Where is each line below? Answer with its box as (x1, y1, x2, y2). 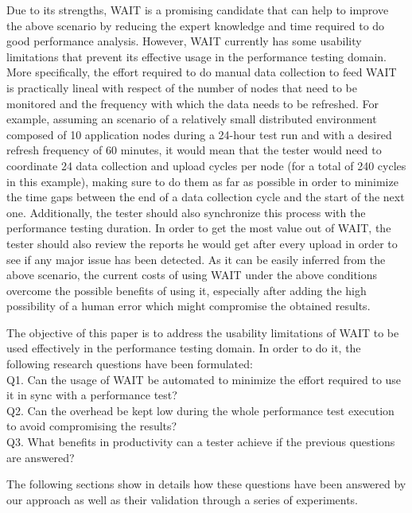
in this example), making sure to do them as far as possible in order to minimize (6, 173, 398, 189)
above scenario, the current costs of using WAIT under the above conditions (6, 266, 378, 283)
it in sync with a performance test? (6, 387, 177, 403)
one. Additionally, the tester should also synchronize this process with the (6, 204, 366, 220)
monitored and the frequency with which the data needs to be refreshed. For (6, 95, 379, 111)
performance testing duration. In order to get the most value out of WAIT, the (6, 220, 391, 236)
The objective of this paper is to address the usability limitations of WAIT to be (6, 324, 399, 340)
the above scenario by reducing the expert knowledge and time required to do (6, 17, 385, 33)
